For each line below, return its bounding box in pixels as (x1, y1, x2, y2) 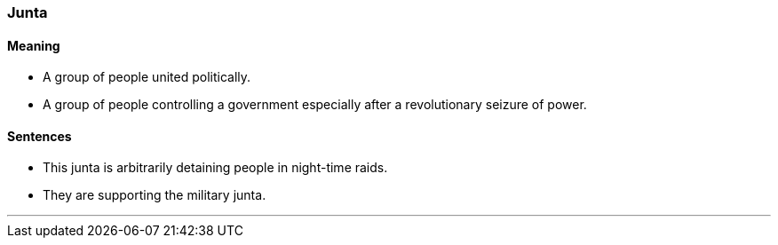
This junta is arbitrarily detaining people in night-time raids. (43, 160, 388, 176)
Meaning (7, 37, 60, 53)
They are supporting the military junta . (43, 187, 266, 203)
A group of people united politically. (43, 69, 251, 85)
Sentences (7, 128, 72, 144)
